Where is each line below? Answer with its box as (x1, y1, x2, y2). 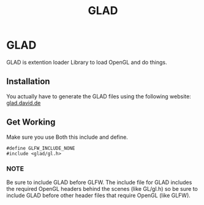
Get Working (6, 117, 56, 128)
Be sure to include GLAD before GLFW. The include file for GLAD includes (6, 179, 192, 186)
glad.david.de (6, 99, 41, 106)
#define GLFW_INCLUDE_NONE (6, 145, 75, 151)
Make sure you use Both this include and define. (6, 133, 129, 141)
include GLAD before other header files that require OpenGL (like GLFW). (6, 191, 191, 199)
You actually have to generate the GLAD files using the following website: (6, 93, 191, 100)
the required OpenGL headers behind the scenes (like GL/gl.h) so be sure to (6, 185, 198, 192)
